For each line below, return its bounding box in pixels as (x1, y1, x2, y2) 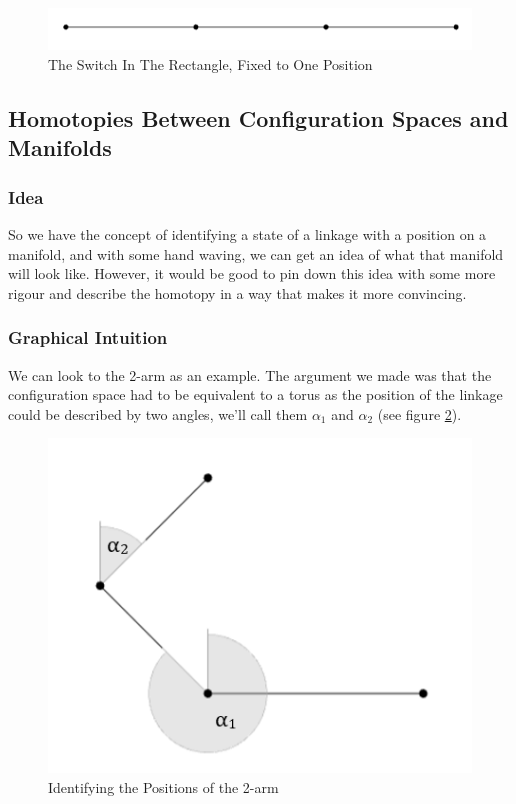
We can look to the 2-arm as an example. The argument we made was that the (8, 364, 492, 385)
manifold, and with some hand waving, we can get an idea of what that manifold (8, 243, 504, 264)
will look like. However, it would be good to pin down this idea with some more (8, 263, 496, 284)
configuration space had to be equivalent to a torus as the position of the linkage (8, 384, 503, 405)
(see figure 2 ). (377, 403, 462, 424)
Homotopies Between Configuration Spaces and (8, 103, 509, 134)
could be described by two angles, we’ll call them (8, 403, 308, 424)
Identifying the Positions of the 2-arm (48, 776, 279, 797)
